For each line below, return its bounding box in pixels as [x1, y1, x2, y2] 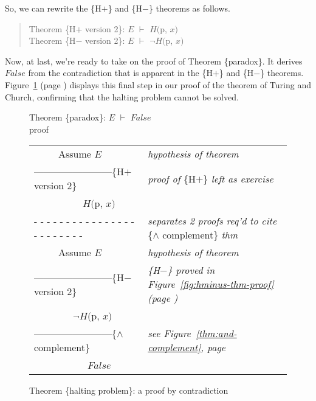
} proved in [167, 263, 215, 277]
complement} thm [162, 228, 238, 242]
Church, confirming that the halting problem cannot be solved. [5, 90, 239, 103]
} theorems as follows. [148, 2, 230, 14]
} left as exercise [203, 171, 273, 186]
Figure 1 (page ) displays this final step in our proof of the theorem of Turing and [5, 78, 311, 91]
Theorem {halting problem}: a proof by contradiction [29, 384, 228, 397]
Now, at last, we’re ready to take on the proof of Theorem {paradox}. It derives [5, 54, 303, 67]
